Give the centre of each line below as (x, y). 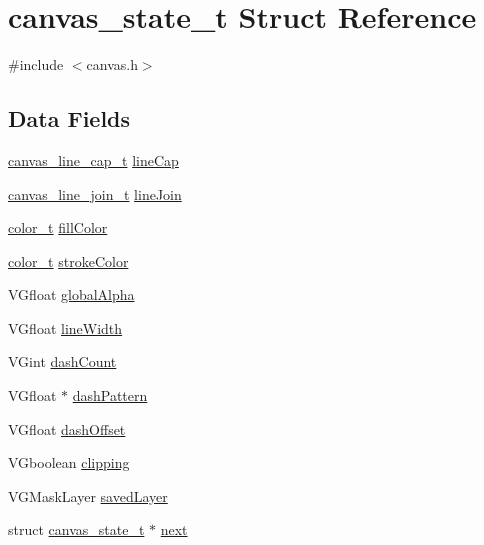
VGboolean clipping (69, 462)
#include (36, 64)
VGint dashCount (62, 361)
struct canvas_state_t (76, 529)
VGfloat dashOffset (67, 428)
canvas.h (112, 64)
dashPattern (110, 395)
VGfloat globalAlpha (71, 294)
